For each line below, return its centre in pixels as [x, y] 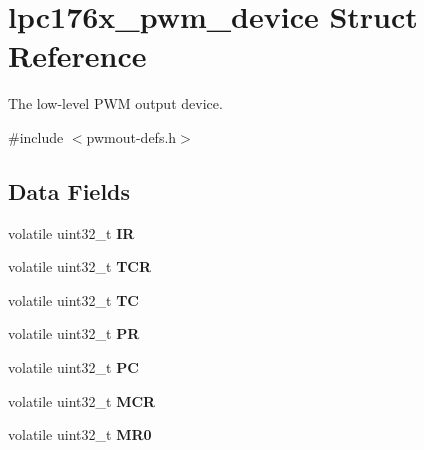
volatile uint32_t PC [73, 367]
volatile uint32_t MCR [82, 400]
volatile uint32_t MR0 [80, 434]
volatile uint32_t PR [74, 333]
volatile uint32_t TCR [80, 266]
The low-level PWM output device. [115, 103]
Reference [77, 55]
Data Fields [69, 190]
